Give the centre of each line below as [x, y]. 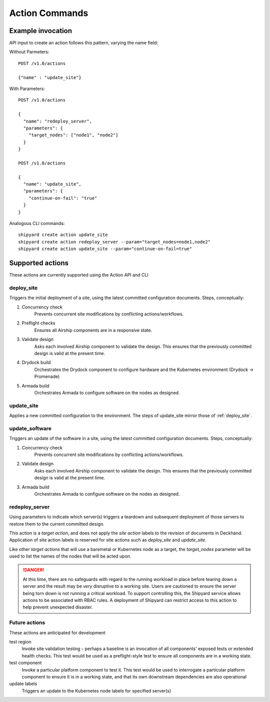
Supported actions [39, 263]
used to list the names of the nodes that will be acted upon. [70, 556]
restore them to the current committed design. [57, 524]
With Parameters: [27, 89]
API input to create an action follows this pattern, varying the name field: [84, 43]
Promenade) [47, 376]
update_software [30, 428]
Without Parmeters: [29, 52]
